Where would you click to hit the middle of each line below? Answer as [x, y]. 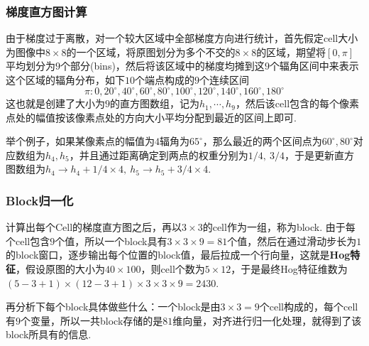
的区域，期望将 [291, 52]
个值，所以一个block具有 [111, 240]
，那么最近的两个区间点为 [262, 141]
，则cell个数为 [173, 269]
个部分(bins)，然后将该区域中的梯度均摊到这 [163, 66]
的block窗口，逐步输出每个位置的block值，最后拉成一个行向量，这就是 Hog [178, 255]
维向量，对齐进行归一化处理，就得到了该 [267, 320]
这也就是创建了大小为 [55, 103]
